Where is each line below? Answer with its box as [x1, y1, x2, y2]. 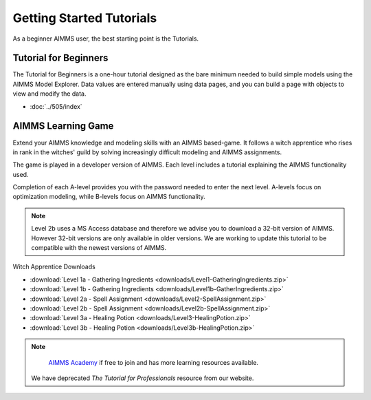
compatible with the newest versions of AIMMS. [31, 244, 167, 252]
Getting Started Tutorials [12, 10, 157, 25]
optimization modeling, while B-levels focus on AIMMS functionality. [12, 193, 205, 201]
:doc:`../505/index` [30, 102, 82, 110]
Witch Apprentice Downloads [12, 262, 95, 271]
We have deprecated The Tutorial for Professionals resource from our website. [31, 374, 254, 382]
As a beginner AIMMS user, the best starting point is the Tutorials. [12, 34, 199, 43]
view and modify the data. [12, 90, 87, 98]
